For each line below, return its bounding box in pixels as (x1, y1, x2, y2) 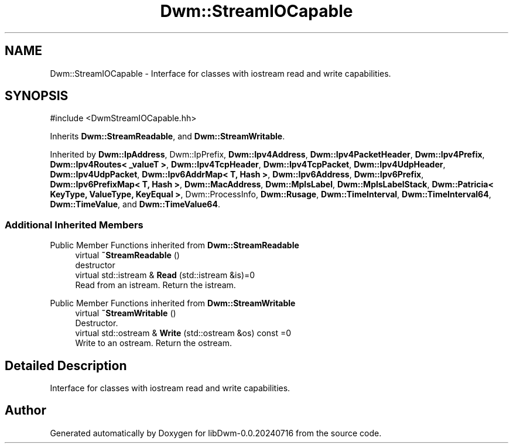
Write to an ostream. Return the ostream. (75, 338, 232, 348)
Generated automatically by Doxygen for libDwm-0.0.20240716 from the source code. (50, 428, 382, 438)
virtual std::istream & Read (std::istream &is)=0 (75, 270, 255, 281)
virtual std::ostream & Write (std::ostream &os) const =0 (75, 328, 292, 338)
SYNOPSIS (5, 88, 69, 104)
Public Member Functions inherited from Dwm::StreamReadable (50, 240, 299, 251)
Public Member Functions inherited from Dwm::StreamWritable (50, 298, 296, 309)
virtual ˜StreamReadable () (75, 250, 180, 261)
